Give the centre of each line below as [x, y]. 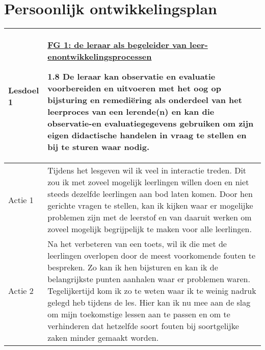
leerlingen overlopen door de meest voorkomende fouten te [152, 256]
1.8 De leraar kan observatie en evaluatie [131, 77]
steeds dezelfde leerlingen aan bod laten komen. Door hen [150, 194]
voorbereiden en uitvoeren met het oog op [134, 88]
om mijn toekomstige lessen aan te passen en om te [139, 314]
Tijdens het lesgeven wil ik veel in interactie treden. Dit [147, 170]
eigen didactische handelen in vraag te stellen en [147, 135]
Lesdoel [24, 90]
